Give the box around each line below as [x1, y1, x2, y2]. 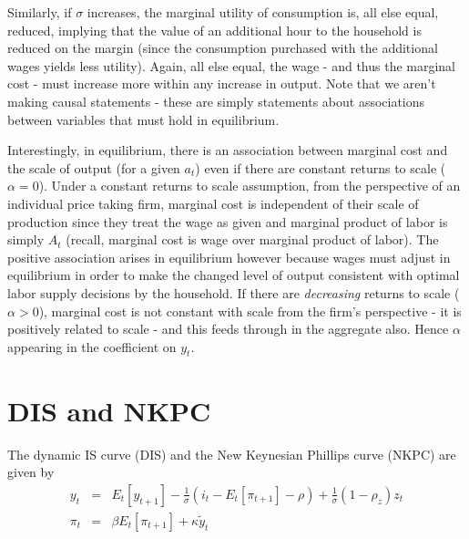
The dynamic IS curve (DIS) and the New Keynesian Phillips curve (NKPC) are [7, 444, 456, 463]
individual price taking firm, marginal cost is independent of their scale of [7, 193, 419, 212]
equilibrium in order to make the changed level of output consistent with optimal [7, 265, 460, 285]
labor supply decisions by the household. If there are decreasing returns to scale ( [7, 283, 460, 302]
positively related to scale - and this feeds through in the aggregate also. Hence [7, 319, 449, 338]
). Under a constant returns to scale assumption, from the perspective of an [38, 176, 461, 195]
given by [7, 462, 55, 482]
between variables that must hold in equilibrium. [7, 109, 280, 129]
